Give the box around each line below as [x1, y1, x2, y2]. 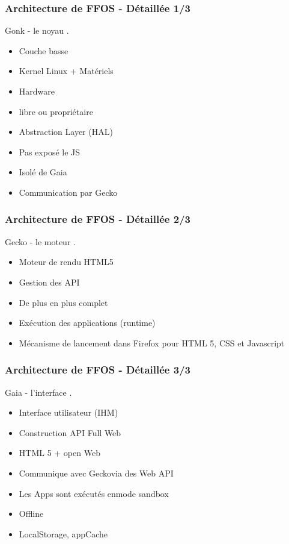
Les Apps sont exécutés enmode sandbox [19, 487, 169, 499]
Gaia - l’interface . [5, 386, 72, 398]
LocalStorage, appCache [19, 527, 108, 540]
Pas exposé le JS [19, 145, 81, 158]
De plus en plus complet [19, 296, 108, 308]
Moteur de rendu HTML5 [19, 255, 114, 268]
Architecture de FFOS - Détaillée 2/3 [5, 211, 190, 227]
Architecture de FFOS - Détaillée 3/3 [5, 362, 190, 377]
